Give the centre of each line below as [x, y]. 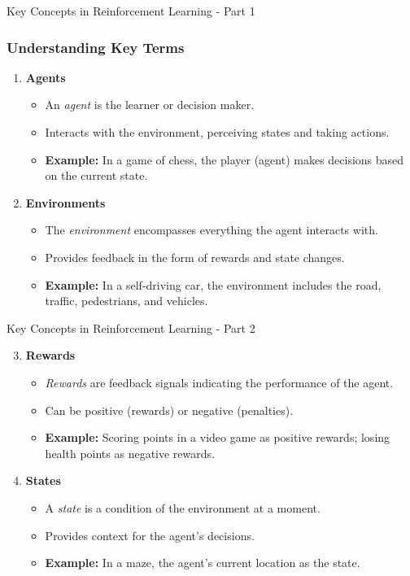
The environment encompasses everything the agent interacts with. [212, 230]
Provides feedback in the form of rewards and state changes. [195, 257]
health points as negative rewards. [130, 453]
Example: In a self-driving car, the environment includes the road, [213, 284]
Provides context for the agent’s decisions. [150, 535]
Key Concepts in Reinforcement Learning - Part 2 [131, 327]
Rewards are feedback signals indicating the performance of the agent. [219, 382]
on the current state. [96, 175]
